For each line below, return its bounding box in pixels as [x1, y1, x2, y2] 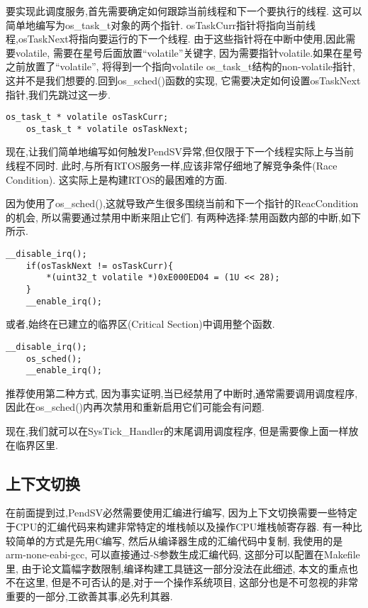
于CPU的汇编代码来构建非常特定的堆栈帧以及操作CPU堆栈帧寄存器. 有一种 [6, 519, 352, 534]
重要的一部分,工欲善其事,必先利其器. [6, 589, 173, 604]
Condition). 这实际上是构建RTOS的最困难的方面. [6, 172, 228, 187]
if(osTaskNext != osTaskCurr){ [26, 260, 174, 271]
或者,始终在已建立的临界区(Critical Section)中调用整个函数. [6, 316, 275, 331]
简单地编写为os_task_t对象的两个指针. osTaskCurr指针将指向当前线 [6, 17, 316, 32]
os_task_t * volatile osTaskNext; [26, 123, 189, 134]
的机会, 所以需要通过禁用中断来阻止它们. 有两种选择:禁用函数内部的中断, [6, 209, 341, 224]
